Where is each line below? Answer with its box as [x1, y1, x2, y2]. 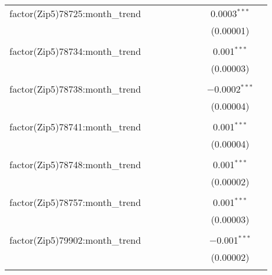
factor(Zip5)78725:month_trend [9, 6, 141, 20]
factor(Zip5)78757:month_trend [9, 195, 141, 209]
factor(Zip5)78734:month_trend [9, 44, 141, 58]
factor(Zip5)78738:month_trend [9, 82, 141, 96]
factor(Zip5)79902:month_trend [9, 233, 141, 247]
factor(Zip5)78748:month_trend [9, 158, 141, 171]
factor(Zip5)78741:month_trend [9, 120, 141, 133]
